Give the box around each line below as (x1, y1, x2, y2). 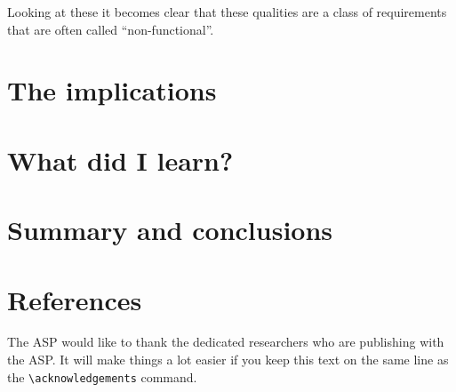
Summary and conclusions (7, 212, 333, 248)
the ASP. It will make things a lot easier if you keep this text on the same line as (7, 350, 449, 369)
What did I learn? (7, 141, 234, 178)
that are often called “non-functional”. (7, 20, 214, 38)
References (7, 281, 142, 317)
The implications (7, 72, 217, 108)
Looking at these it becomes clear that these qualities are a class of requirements (7, 3, 447, 20)
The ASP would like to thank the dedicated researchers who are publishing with (7, 332, 444, 351)
